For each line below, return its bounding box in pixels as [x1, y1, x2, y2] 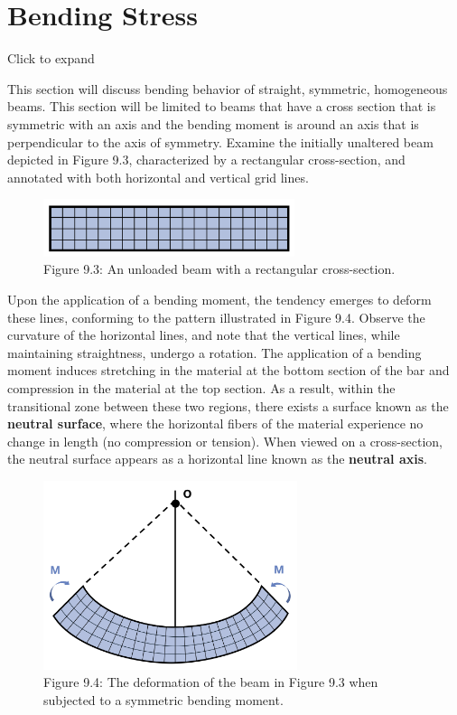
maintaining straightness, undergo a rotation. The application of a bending [7, 343, 422, 362]
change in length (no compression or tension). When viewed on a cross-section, [7, 431, 443, 450]
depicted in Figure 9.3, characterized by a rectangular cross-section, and [7, 150, 406, 169]
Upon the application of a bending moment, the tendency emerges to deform [7, 289, 432, 308]
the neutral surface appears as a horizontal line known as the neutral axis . [7, 449, 427, 468]
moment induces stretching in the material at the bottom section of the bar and [7, 361, 450, 380]
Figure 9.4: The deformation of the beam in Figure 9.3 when [43, 673, 378, 691]
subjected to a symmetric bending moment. [43, 690, 284, 709]
